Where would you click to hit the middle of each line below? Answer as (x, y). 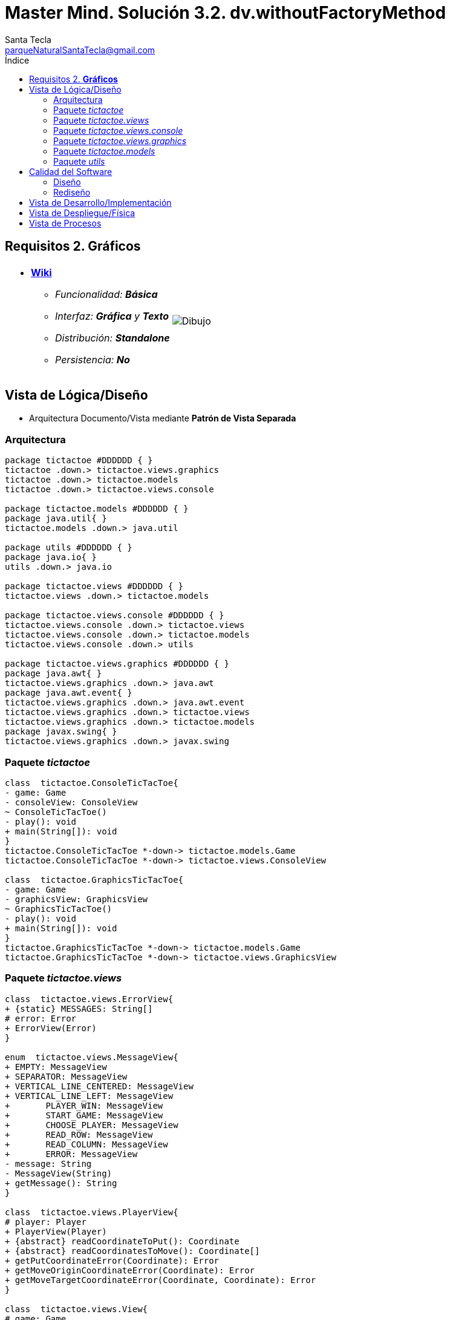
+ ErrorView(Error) (51, 1028)
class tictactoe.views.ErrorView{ (89, 999)
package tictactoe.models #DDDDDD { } (97, 509)
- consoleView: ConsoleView (71, 802)
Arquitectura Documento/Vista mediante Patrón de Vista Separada (163, 418)
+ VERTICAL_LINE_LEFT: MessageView (89, 1096)
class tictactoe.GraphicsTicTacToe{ (94, 879)
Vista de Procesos (65, 223)
